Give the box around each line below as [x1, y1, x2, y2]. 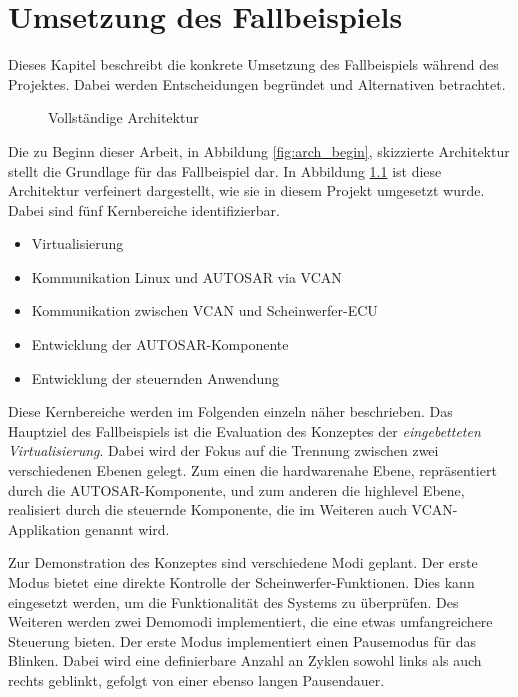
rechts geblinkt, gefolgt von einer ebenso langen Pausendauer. [8, 669, 385, 690]
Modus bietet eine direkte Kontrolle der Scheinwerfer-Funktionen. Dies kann [8, 572, 475, 592]
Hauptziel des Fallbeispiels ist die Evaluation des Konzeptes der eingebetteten [8, 420, 481, 441]
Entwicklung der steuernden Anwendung [31, 367, 280, 388]
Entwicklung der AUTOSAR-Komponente [31, 334, 289, 355]
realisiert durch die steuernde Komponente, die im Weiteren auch [8, 499, 407, 520]
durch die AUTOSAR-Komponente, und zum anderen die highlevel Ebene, [8, 479, 465, 500]
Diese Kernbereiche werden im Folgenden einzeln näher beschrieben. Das [8, 401, 453, 422]
